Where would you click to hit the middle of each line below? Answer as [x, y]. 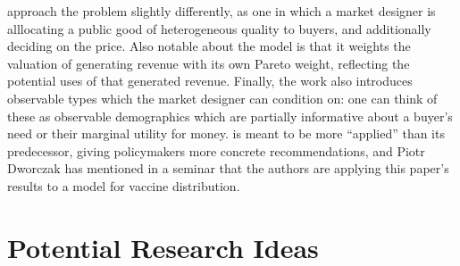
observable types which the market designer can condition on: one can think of [222, 98]
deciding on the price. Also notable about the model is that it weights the [209, 46]
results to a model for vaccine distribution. [124, 185]
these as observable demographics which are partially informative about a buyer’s [230, 116]
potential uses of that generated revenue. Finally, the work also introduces [210, 81]
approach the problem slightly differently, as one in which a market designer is [222, 11]
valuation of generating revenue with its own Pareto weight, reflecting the [209, 63]
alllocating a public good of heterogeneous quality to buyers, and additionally [219, 28]
